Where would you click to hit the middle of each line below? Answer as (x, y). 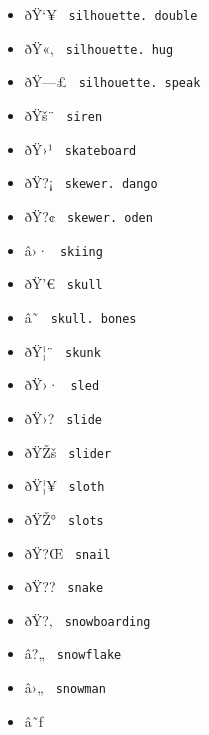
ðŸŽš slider (68, 451)
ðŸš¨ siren (63, 114)
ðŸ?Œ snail (67, 552)
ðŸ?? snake (64, 586)
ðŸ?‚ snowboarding (87, 619)
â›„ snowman (65, 687)
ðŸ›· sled (62, 384)
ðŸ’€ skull (63, 283)
